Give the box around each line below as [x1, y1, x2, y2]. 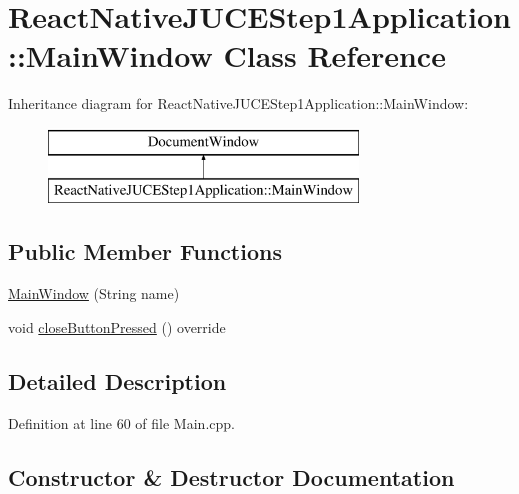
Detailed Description [8, 365, 227, 396]
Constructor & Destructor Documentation [8, 461, 455, 492]
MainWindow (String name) [8, 283, 180, 304]
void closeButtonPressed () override [8, 316, 226, 337]
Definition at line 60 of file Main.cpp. [8, 412, 235, 433]
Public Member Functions [8, 236, 282, 267]
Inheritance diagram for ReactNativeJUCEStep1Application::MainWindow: [8, 93, 469, 114]
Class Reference [223, 35, 446, 76]
